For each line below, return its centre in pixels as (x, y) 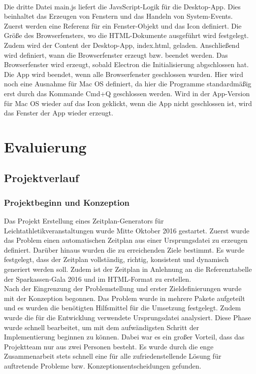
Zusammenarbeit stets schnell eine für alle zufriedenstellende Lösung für (113, 356)
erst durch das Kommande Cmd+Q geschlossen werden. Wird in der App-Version (127, 93)
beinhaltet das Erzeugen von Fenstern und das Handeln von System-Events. (118, 16)
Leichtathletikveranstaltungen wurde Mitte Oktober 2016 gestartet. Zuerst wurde (127, 230)
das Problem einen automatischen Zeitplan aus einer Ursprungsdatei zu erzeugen (126, 240)
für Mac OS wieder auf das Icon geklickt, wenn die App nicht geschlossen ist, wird (128, 103)
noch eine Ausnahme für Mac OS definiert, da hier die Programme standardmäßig (128, 84)
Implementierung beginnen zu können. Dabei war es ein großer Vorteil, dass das (124, 337)
